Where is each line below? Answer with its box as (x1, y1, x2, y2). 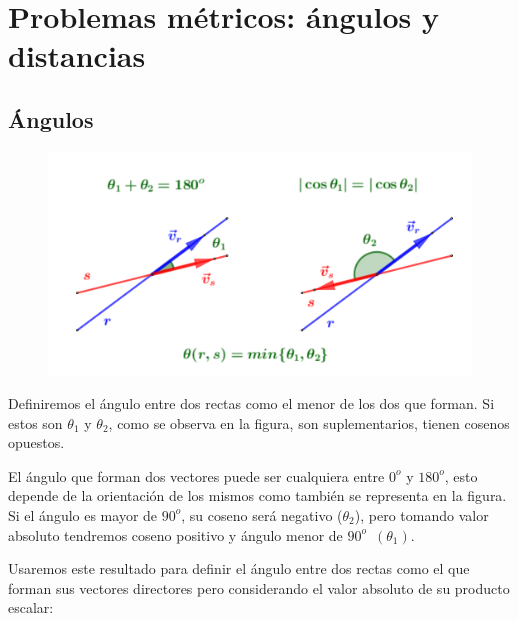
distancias (8, 35, 146, 76)
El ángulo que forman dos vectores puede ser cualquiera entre (8, 465, 385, 486)
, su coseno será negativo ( (181, 504, 343, 525)
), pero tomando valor (354, 504, 489, 525)
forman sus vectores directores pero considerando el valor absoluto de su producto (8, 577, 510, 598)
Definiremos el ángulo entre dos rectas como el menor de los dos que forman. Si (8, 392, 495, 413)
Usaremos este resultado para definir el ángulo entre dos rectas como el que (8, 558, 470, 579)
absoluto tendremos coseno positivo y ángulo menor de (8, 524, 343, 545)
